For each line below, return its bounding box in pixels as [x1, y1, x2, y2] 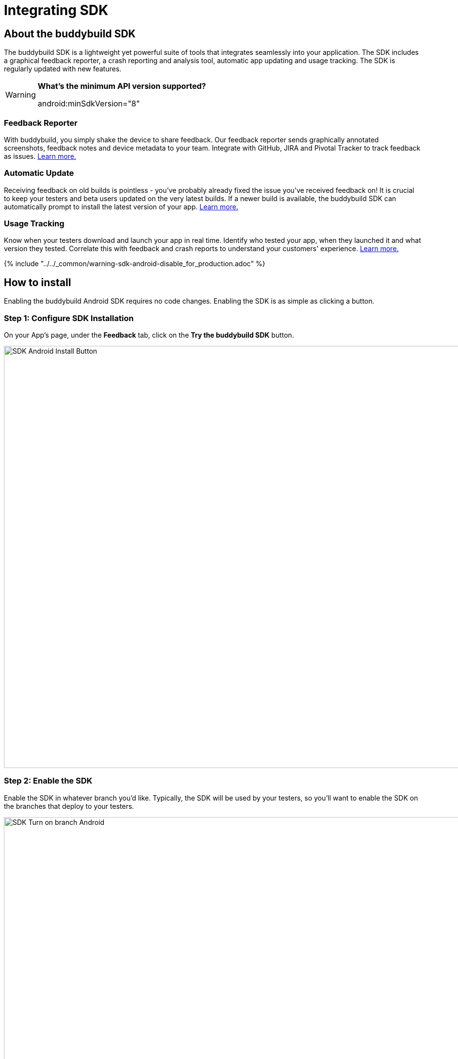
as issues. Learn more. [4, 152, 76, 160]
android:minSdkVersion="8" [37, 99, 140, 109]
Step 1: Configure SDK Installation [4, 313, 134, 323]
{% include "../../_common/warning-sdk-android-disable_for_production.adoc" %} [4, 259, 265, 268]
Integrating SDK [4, 2, 109, 18]
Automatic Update [4, 168, 74, 178]
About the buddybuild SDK [4, 27, 136, 40]
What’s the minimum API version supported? [37, 81, 206, 91]
